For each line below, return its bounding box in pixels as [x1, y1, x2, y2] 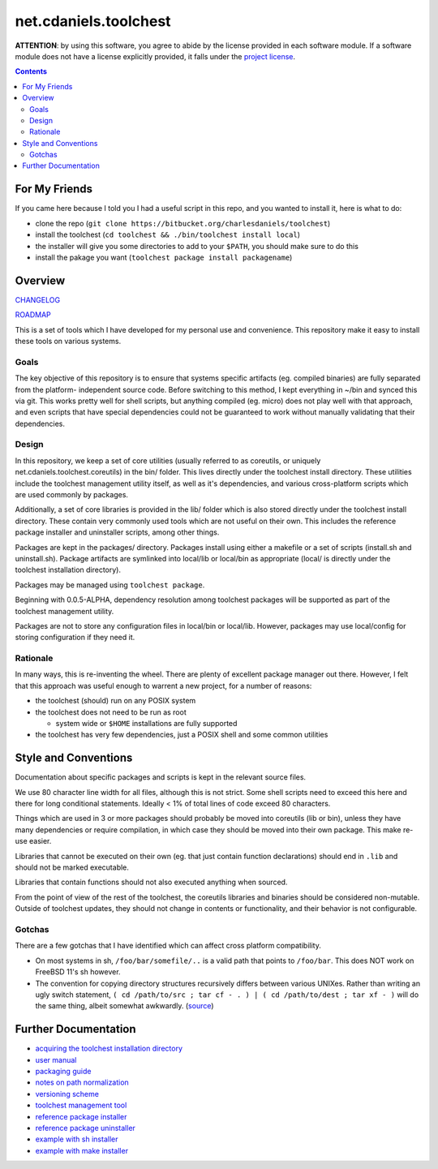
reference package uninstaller [35, 1123, 135, 1132]
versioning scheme [35, 1089, 99, 1098]
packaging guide [35, 1067, 92, 1076]
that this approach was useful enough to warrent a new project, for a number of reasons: [15, 681, 312, 690]
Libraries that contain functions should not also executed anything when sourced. [15, 877, 288, 887]
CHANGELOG [15, 294, 61, 304]
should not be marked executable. [15, 862, 130, 872]
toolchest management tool [35, 1100, 127, 1111]
